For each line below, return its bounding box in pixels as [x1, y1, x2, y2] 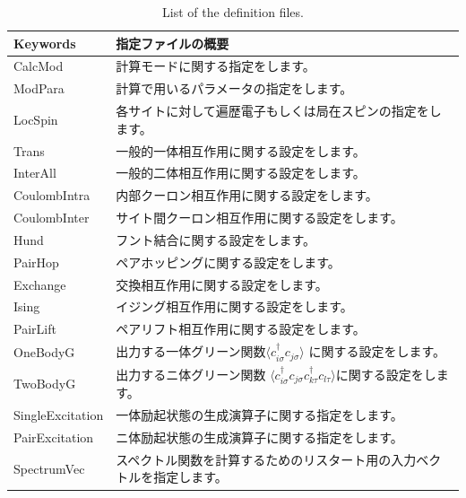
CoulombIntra [13, 186, 91, 205]
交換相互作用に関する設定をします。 [116, 275, 328, 293]
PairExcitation [13, 428, 94, 446]
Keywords [13, 33, 76, 52]
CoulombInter [13, 208, 90, 227]
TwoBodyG [13, 374, 76, 393]
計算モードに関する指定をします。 [116, 57, 315, 75]
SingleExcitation [13, 406, 104, 424]
